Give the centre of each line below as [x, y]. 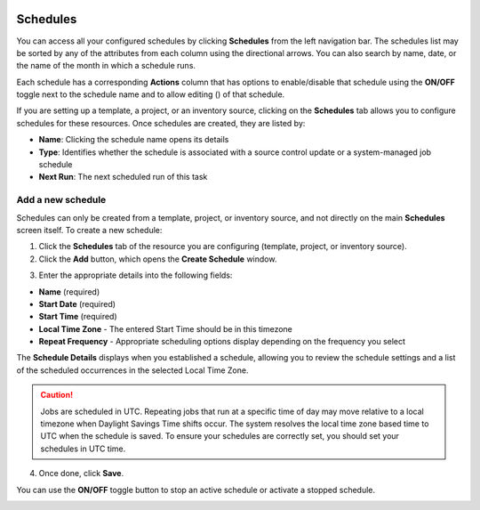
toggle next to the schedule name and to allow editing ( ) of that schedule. [151, 94]
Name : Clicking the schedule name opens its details [134, 140]
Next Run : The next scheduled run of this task [123, 177]
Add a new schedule [61, 200]
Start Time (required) [78, 317]
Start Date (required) [77, 304]
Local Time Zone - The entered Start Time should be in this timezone [166, 328]
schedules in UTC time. [83, 449]
